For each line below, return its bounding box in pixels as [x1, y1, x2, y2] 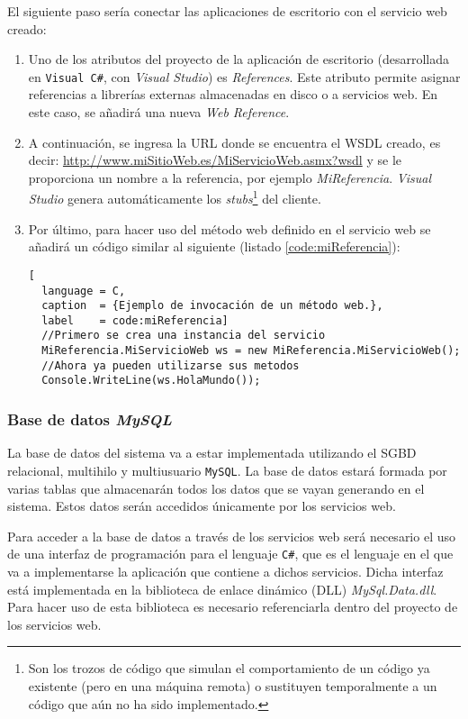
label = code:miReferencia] [41, 314, 229, 327]
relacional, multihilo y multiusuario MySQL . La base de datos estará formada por [7, 460, 447, 479]
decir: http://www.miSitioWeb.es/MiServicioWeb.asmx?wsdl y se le [28, 150, 401, 169]
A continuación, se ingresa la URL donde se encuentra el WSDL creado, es [28, 132, 441, 151]
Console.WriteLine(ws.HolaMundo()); [41, 374, 261, 387]
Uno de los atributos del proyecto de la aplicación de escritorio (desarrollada [28, 50, 450, 68]
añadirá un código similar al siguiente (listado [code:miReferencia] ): [28, 237, 400, 256]
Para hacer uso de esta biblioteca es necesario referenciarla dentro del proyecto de [7, 597, 458, 616]
